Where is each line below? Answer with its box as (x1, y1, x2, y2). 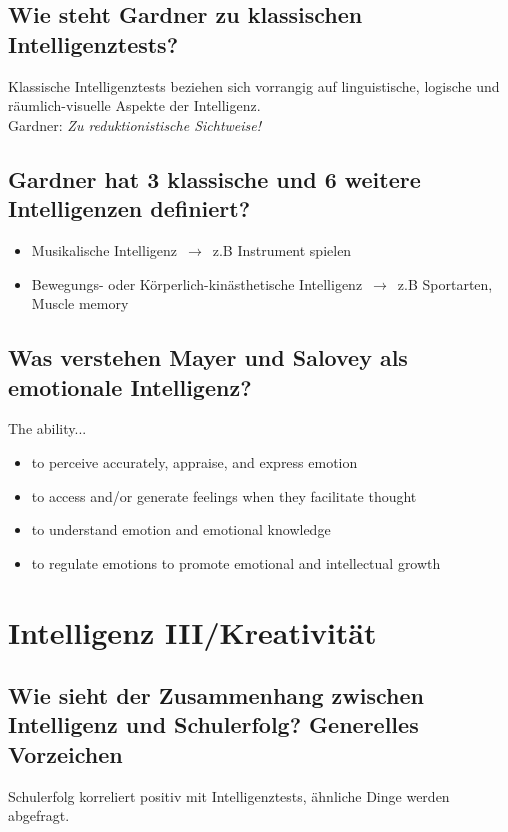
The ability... (8, 418, 87, 439)
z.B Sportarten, (397, 273, 493, 294)
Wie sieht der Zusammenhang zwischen (8, 680, 424, 711)
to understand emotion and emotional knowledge (31, 519, 331, 540)
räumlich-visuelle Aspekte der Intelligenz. (8, 95, 261, 116)
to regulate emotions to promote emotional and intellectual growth (31, 552, 441, 573)
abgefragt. (8, 805, 70, 826)
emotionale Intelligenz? (8, 371, 252, 402)
